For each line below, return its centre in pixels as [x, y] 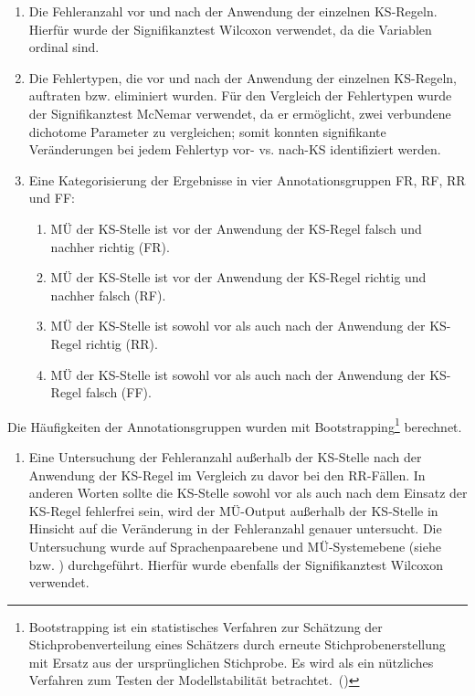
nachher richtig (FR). [110, 246]
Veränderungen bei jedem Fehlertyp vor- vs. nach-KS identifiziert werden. [235, 149]
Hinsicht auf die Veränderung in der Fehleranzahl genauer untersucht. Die [235, 528]
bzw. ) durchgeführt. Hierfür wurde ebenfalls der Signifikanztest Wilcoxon [236, 564]
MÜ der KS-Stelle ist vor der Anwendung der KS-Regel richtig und [238, 277]
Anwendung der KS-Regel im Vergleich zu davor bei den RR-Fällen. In [227, 475]
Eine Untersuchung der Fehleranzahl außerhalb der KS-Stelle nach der [225, 456]
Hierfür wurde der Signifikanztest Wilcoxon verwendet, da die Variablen [230, 29]
